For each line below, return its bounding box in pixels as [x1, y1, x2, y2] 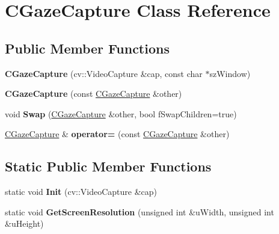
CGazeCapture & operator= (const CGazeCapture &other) [5, 128, 230, 140]
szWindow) [209, 67, 251, 79]
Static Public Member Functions [5, 157, 212, 176]
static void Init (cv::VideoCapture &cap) [5, 185, 158, 198]
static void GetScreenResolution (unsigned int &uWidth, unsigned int [5, 205, 274, 218]
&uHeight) [5, 217, 44, 230]
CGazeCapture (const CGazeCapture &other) [5, 87, 182, 100]
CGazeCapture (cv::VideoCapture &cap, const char [5, 67, 203, 79]
